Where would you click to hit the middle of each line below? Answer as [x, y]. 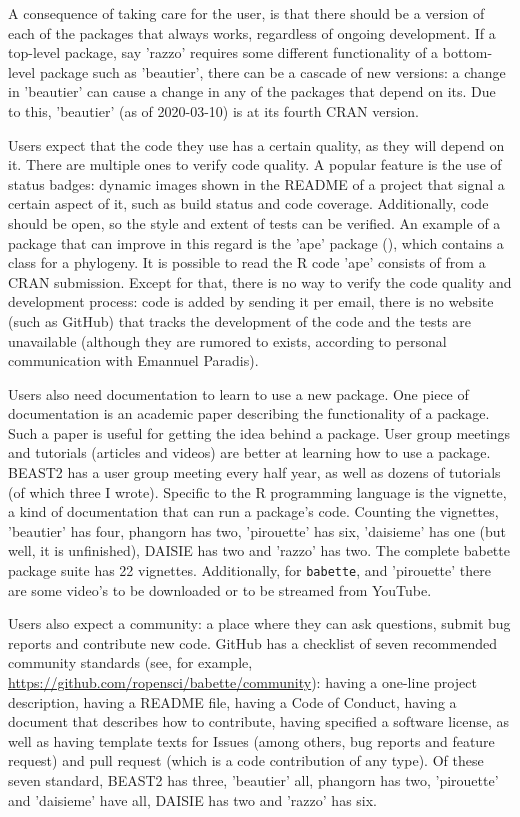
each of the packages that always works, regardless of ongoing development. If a [252, 32]
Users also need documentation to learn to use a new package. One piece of [238, 393]
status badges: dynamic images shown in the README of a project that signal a [256, 183]
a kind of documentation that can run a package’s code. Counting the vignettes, [253, 511]
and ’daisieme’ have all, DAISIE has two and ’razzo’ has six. [192, 799]
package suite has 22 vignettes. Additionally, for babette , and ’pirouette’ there [249, 570]
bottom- [467, 52]
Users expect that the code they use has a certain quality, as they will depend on [256, 144]
